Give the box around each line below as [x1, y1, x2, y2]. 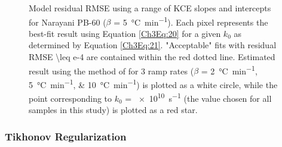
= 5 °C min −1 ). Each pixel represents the [114, 14, 268, 28]
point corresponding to [29, 92, 112, 104]
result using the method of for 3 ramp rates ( [29, 64, 194, 77]
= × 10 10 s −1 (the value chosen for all [125, 90, 272, 104]
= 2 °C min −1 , [201, 62, 258, 77]
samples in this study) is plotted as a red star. [29, 104, 198, 116]
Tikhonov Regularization [5, 129, 127, 143]
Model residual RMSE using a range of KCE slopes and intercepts [29, 2, 271, 14]
